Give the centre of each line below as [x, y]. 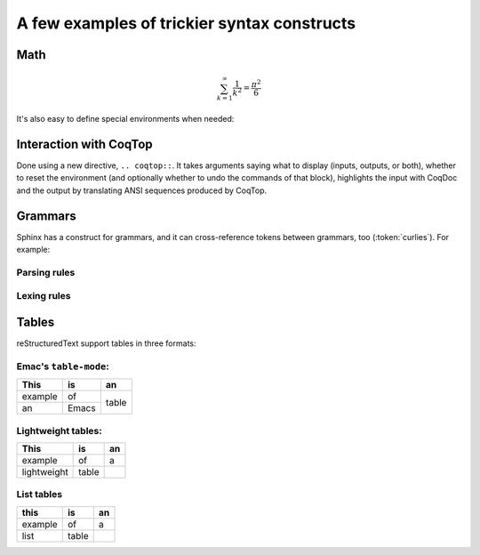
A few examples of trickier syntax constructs [186, 23]
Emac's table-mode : [63, 366]
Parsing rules [46, 272]
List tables [39, 495]
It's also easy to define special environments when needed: [125, 119]
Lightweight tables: [59, 430]
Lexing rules [44, 296]
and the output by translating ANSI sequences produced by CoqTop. [141, 190]
